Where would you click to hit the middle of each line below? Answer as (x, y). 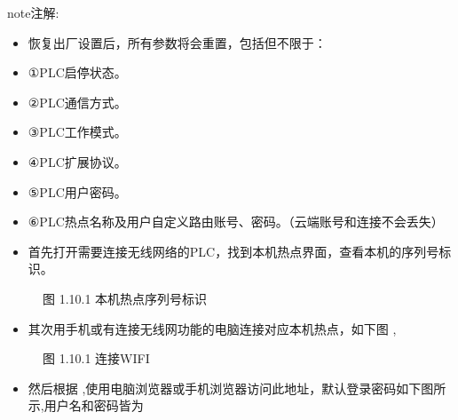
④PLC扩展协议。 (77, 161)
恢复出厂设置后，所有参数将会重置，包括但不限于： (177, 42)
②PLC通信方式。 (77, 102)
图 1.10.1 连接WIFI (96, 358)
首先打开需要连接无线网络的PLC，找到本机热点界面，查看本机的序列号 (233, 251)
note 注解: (33, 12)
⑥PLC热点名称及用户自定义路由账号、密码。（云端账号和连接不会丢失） (236, 222)
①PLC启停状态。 (77, 72)
